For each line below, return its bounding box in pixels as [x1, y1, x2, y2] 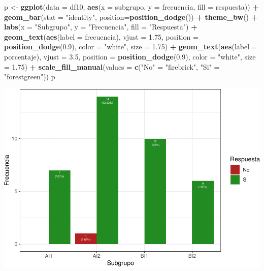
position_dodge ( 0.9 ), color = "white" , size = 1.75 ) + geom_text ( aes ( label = [4, 41, 257, 52]
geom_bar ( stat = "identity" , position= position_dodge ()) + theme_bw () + [4, 11, 258, 22]
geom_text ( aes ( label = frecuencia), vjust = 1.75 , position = [4, 31, 199, 42]
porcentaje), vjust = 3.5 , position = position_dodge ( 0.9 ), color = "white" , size [4, 51, 256, 62]
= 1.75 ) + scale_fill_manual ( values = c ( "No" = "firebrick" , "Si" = [4, 61, 220, 72]
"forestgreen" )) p [4, 71, 55, 82]
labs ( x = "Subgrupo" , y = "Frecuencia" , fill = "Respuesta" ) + [4, 21, 197, 32]
